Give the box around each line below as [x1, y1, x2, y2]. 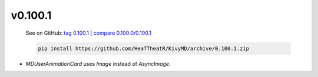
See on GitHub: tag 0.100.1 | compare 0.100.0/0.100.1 [25, 29, 151, 36]
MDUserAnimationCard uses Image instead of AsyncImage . [25, 60, 171, 67]
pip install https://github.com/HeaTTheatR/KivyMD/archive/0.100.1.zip [38, 45, 250, 52]
